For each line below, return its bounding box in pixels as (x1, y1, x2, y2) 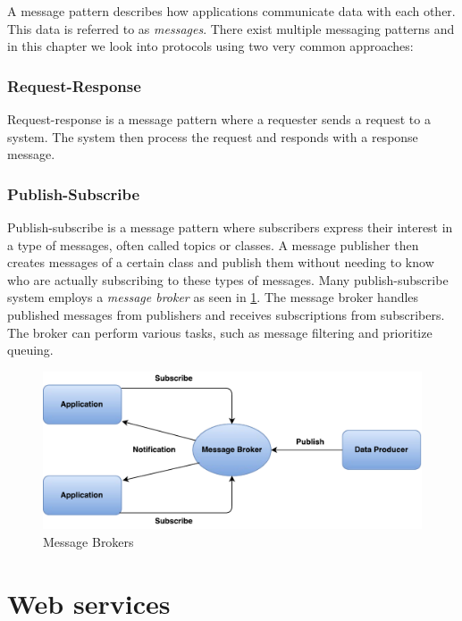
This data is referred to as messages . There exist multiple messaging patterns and (7, 19, 455, 38)
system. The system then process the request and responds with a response (7, 127, 418, 146)
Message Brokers (43, 532, 134, 550)
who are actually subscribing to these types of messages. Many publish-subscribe (7, 270, 449, 289)
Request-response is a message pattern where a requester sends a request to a (7, 110, 431, 128)
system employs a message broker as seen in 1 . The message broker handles (7, 288, 419, 306)
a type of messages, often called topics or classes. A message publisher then (7, 235, 419, 254)
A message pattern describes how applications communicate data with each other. (7, 2, 456, 20)
